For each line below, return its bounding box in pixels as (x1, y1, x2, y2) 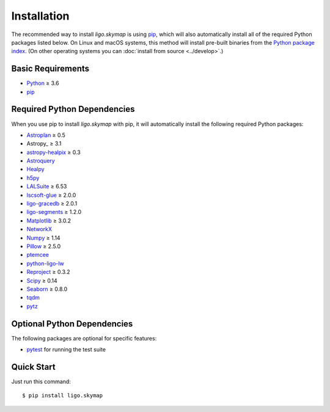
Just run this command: (11, 378, 71, 385)
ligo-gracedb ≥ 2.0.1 (26, 200, 78, 207)
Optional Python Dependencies (11, 318, 133, 329)
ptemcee (26, 251, 49, 259)
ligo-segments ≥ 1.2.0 (26, 208, 82, 216)
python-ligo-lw (26, 260, 64, 267)
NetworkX (26, 226, 52, 233)
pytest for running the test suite (26, 346, 106, 353)
